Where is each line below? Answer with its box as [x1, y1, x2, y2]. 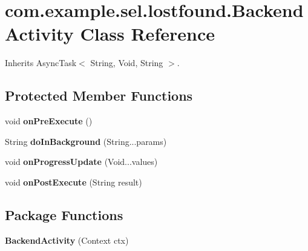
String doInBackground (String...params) [5, 135, 167, 147]
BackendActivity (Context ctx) [5, 233, 129, 246]
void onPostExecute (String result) [5, 175, 142, 188]
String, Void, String [90, 56, 163, 69]
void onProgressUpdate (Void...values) [5, 155, 158, 168]
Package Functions [5, 205, 123, 224]
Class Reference [80, 21, 215, 46]
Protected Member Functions [5, 86, 193, 105]
